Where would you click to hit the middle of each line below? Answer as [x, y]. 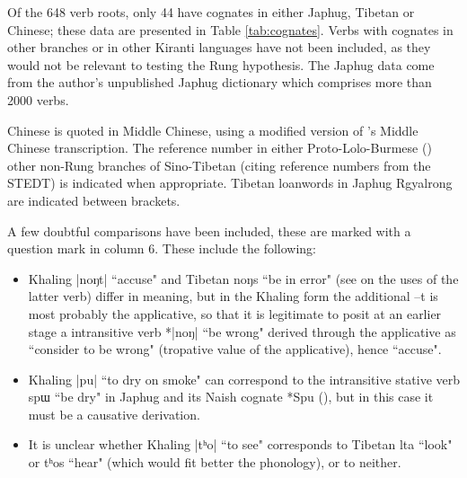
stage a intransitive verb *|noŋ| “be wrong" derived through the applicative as [242, 331]
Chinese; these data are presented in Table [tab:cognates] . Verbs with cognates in [230, 29]
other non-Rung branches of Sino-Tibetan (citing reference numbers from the [219, 165]
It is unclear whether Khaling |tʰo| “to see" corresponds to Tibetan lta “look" [240, 444]
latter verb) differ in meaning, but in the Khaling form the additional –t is [233, 296]
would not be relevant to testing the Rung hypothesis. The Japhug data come [221, 64]
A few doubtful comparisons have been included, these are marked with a [209, 230]
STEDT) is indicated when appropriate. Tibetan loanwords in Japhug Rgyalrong [230, 183]
